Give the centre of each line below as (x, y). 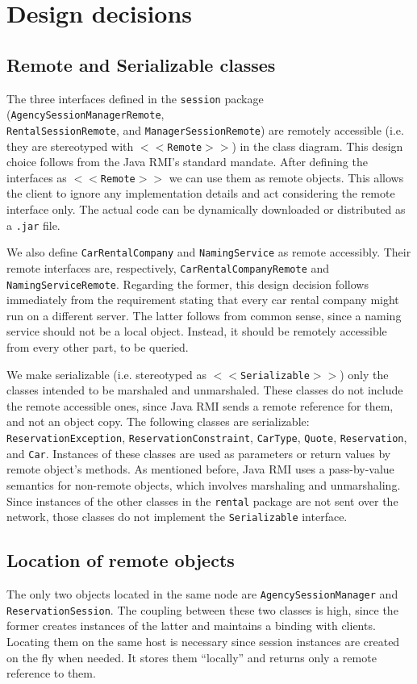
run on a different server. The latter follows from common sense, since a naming (204, 315)
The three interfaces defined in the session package (135, 98)
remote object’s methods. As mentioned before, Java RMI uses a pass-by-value (200, 469)
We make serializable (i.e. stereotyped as (106, 374)
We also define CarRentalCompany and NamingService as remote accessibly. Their (209, 252)
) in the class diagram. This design (317, 146)
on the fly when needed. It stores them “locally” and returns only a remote (192, 657)
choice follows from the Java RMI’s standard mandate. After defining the (187, 162)
